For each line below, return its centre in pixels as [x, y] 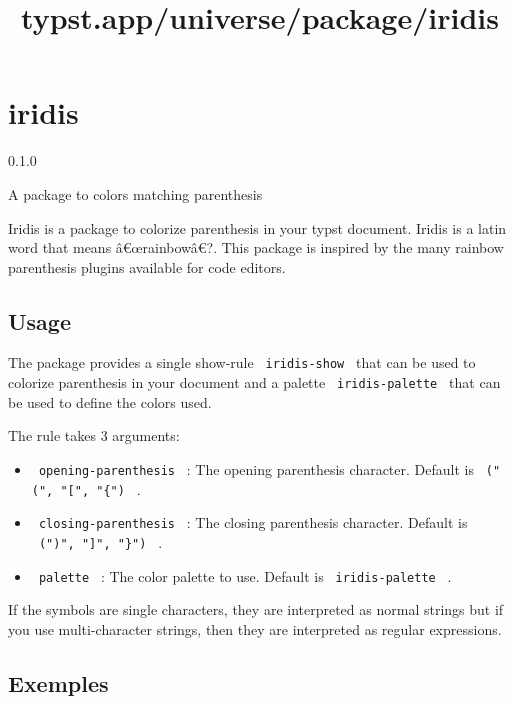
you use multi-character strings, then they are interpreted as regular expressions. [255, 628]
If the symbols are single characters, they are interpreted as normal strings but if [256, 609]
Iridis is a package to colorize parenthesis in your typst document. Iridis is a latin [257, 227]
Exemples [58, 682]
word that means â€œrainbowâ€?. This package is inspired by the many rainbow [256, 247]
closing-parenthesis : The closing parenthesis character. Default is [253, 522]
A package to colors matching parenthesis [135, 193]
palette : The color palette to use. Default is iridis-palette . [245, 575]
